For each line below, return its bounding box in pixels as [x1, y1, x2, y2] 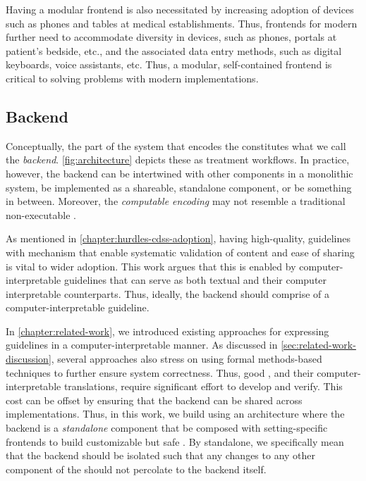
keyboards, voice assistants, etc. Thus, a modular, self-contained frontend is [6, 57, 332, 72]
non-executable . [6, 207, 76, 222]
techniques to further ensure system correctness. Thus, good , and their [6, 365, 314, 380]
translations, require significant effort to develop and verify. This [63, 379, 343, 394]
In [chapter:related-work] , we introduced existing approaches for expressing [6, 323, 329, 338]
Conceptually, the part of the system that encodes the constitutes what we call [6, 138, 346, 153]
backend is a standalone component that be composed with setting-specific [6, 420, 328, 435]
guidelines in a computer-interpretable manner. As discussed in [6, 337, 278, 352]
